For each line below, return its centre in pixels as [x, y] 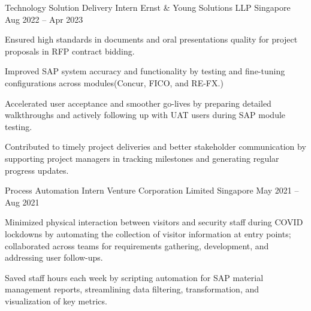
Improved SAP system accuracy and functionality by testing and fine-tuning [145, 71]
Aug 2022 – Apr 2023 [44, 19]
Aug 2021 [22, 202]
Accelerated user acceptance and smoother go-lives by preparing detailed [138, 103]
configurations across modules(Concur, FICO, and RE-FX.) [114, 82]
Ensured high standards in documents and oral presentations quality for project [151, 39]
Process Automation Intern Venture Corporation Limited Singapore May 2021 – [152, 190]
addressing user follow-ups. [54, 257]
